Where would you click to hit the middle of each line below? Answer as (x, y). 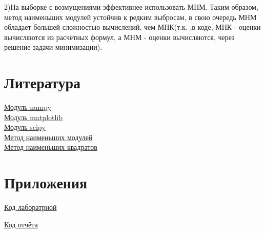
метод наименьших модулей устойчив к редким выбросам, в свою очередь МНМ (130, 17)
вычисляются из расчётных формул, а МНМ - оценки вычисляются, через (119, 37)
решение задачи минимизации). (53, 47)
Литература (42, 82)
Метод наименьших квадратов (51, 147)
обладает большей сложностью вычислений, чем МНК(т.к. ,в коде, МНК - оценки (132, 27)
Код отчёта (21, 224)
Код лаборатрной (30, 207)
